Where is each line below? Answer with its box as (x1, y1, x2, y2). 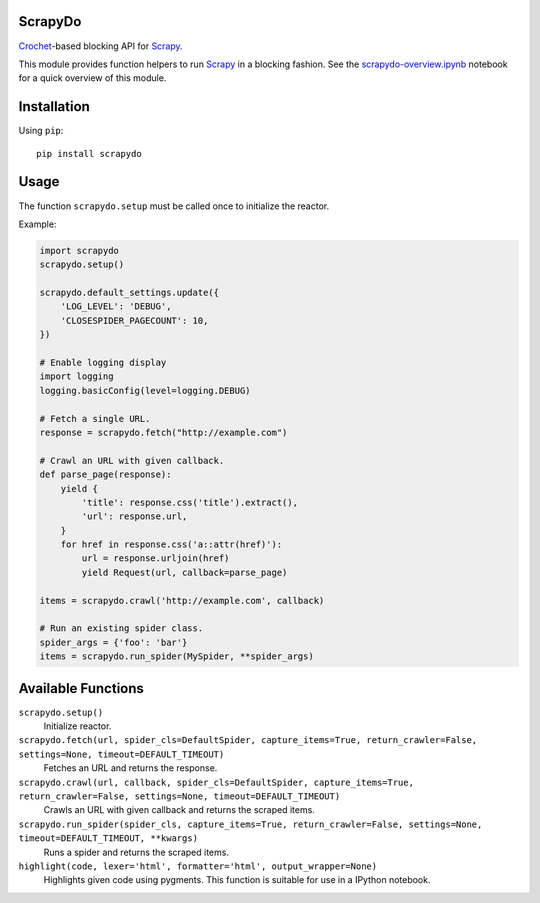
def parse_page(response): (39, 469, 172, 480)
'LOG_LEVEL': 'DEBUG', (60, 301, 172, 312)
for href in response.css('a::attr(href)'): (60, 539, 283, 550)
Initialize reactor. (43, 720, 112, 732)
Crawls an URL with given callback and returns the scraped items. (43, 804, 315, 816)
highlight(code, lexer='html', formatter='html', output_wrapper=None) (18, 861, 378, 872)
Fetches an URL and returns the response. (43, 762, 218, 774)
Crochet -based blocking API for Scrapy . (18, 40, 184, 52)
